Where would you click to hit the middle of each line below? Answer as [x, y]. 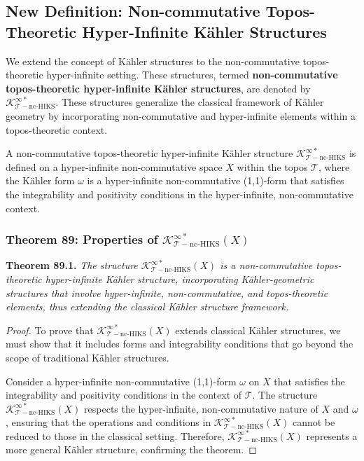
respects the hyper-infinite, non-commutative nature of [201, 408]
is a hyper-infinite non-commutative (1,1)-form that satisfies [216, 180]
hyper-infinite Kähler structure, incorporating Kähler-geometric [180, 278]
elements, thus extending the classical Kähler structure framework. [147, 307]
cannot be [314, 422]
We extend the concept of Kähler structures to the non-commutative [153, 61]
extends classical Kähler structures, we [258, 330]
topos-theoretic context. [57, 129]
